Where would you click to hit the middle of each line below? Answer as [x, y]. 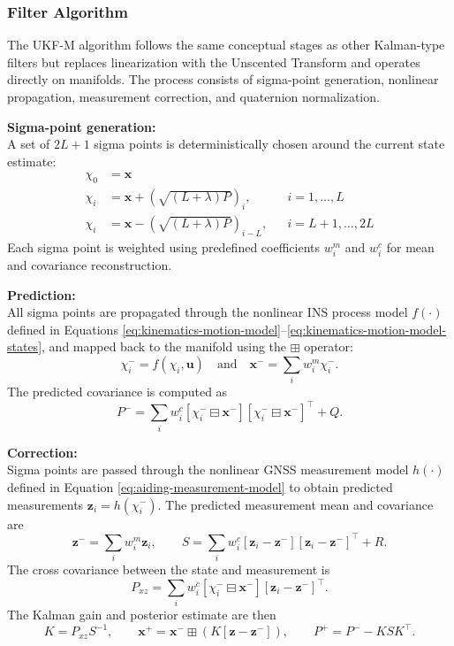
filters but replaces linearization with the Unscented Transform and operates [214, 62]
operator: [329, 346]
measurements [45, 504]
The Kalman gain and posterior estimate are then [142, 615]
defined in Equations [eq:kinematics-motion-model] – [147, 329]
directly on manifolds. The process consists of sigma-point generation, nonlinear [223, 79]
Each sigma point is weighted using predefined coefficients [164, 246]
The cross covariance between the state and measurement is [169, 569]
